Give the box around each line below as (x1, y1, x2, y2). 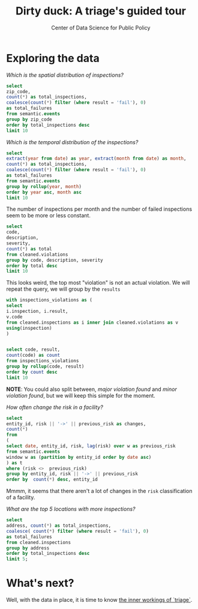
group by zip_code (6, 116, 52, 123)
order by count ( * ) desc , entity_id (6, 476, 98, 483)
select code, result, (6, 347, 61, 353)
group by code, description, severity (6, 257, 103, 263)
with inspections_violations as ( (6, 297, 93, 303)
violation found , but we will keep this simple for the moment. (6, 392, 156, 399)
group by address (6, 545, 50, 551)
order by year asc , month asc (6, 189, 82, 195)
